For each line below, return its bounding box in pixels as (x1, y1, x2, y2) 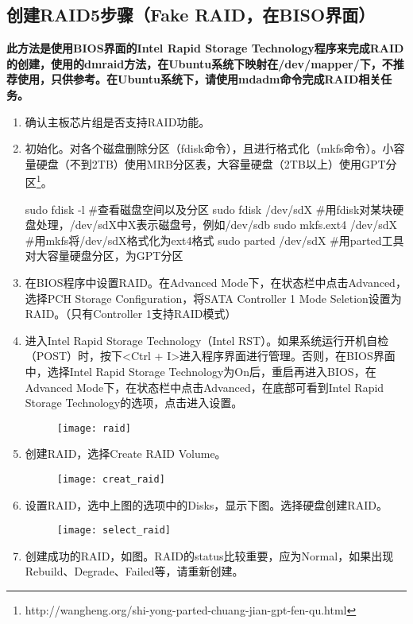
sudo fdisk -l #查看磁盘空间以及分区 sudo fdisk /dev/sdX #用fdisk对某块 (25, 200, 393, 217)
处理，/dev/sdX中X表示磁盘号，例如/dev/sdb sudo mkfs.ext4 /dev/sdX (36, 216, 398, 233)
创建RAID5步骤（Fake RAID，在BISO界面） (6, 2, 376, 27)
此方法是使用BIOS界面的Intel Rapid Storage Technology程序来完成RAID (6, 40, 404, 56)
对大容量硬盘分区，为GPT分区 (25, 247, 183, 264)
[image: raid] (56, 422, 131, 434)
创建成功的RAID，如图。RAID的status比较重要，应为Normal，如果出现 (25, 547, 394, 564)
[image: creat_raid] (56, 473, 165, 485)
